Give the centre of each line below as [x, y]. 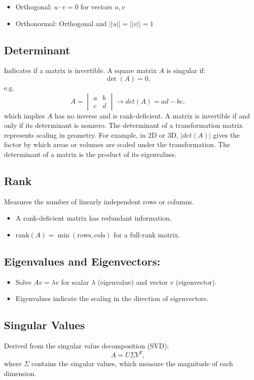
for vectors [96, 6]
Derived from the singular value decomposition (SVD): [87, 346]
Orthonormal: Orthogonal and [61, 23]
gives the [227, 134]
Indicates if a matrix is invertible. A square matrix [80, 70]
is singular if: [186, 70]
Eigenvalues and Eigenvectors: [82, 261]
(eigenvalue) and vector [133, 282]
